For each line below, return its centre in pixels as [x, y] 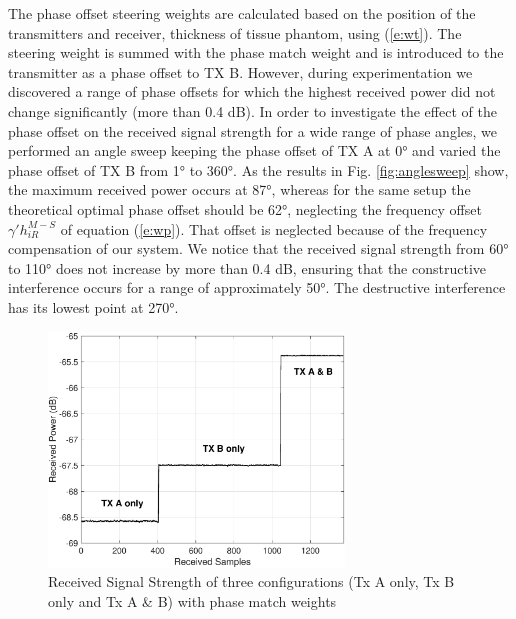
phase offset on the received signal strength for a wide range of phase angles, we [253, 130]
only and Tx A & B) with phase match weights [192, 600]
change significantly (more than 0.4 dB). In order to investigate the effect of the [252, 110]
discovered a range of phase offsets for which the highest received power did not [252, 91]
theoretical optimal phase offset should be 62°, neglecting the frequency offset [245, 208]
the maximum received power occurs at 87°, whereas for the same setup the [239, 189]
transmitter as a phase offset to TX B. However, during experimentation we [240, 71]
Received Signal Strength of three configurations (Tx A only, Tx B [251, 581]
